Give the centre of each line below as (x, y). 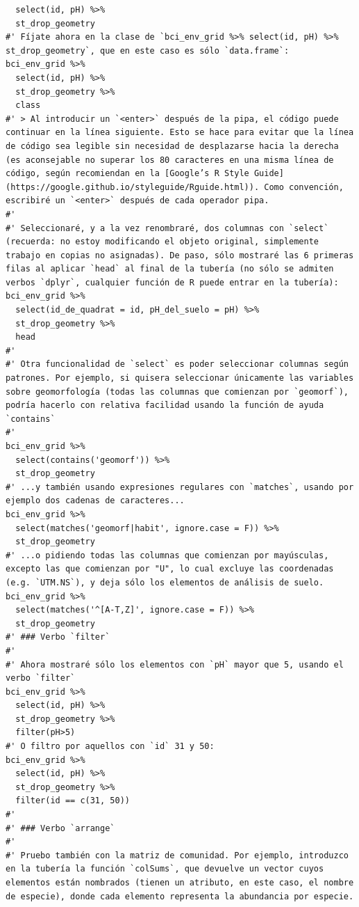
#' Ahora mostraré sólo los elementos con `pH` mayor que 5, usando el (175, 664)
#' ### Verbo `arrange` (60, 828)
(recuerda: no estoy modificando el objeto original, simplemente (162, 242)
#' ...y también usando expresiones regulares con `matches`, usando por (180, 487)
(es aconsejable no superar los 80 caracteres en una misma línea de (170, 160)
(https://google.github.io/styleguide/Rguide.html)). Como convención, (175, 187)
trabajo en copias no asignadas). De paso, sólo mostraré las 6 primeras (180, 255)
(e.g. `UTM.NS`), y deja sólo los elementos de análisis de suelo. (165, 582)
